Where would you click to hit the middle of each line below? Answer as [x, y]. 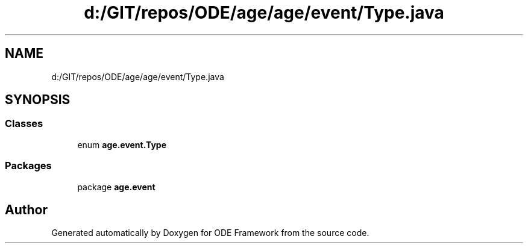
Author [26, 209]
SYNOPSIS [38, 100]
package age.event [116, 187]
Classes [24, 124]
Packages [28, 166]
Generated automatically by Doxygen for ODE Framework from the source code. [210, 233]
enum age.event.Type [122, 144]
